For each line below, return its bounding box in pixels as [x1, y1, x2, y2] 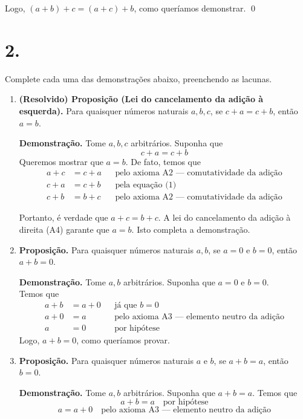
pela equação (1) [115, 181, 177, 190]
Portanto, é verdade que [19, 211, 108, 224]
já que [114, 300, 137, 310]
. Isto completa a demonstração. [131, 222, 250, 235]
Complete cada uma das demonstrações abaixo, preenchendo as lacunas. [5, 72, 272, 85]
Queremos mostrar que [19, 155, 103, 167]
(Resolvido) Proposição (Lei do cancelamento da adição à [19, 93, 264, 105]
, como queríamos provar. [76, 334, 170, 346]
